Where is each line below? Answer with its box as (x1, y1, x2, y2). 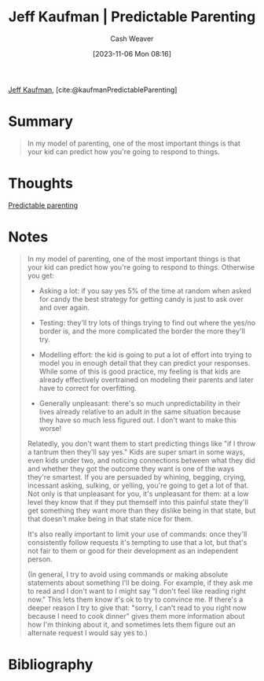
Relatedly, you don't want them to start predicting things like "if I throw (27, 439, 256, 448)
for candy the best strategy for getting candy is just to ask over (38, 294, 244, 304)
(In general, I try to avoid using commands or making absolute (27, 569, 229, 579)
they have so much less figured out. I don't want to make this (38, 415, 237, 425)
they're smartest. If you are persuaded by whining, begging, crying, (27, 472, 246, 481)
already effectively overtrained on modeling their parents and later (38, 374, 254, 385)
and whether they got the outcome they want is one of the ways (27, 464, 235, 473)
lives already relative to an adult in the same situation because (38, 407, 241, 416)
